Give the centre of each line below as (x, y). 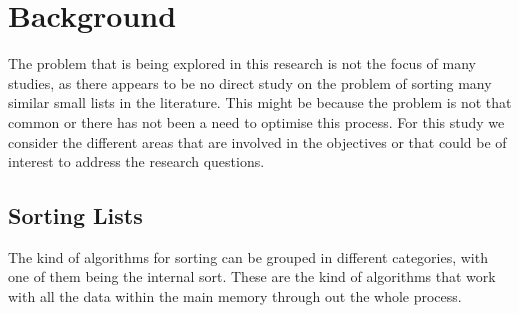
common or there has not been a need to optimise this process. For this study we (256, 121)
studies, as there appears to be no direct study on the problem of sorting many (250, 82)
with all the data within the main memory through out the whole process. (235, 296)
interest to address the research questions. (136, 161)
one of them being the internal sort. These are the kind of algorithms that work (252, 276)
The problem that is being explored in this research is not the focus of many (242, 63)
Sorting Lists (75, 215)
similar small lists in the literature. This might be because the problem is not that (260, 102)
